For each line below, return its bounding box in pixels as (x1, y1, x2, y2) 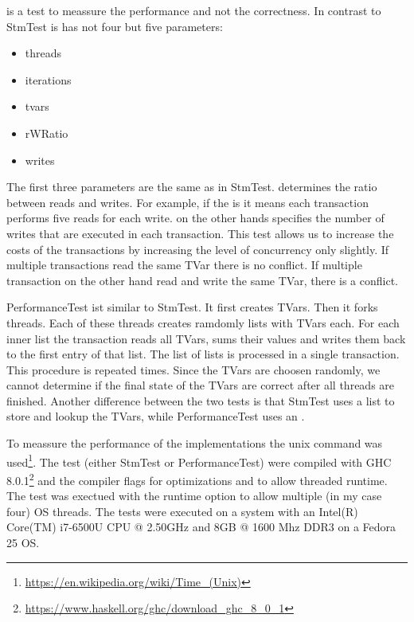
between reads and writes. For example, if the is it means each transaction (6, 194, 369, 210)
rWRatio (25, 124, 68, 141)
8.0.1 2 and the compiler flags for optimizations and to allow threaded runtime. (6, 469, 388, 488)
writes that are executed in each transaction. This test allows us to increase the (6, 225, 394, 241)
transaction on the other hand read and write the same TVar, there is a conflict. (6, 272, 399, 288)
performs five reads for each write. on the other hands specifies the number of (6, 209, 385, 226)
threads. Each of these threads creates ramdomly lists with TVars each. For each (6, 314, 400, 331)
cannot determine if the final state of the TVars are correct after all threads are (6, 377, 395, 393)
